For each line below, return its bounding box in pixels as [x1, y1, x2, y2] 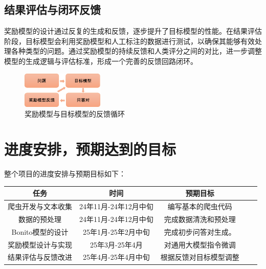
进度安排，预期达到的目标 [4, 139, 176, 160]
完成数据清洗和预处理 [164, 213, 236, 224]
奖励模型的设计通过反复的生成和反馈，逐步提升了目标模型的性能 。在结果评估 [4, 26, 262, 36]
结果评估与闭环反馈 [4, 2, 101, 17]
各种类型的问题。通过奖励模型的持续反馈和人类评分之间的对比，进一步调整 [11, 46, 262, 56]
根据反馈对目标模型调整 [160, 252, 239, 262]
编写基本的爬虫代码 [167, 201, 232, 212]
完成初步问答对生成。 [164, 226, 236, 237]
